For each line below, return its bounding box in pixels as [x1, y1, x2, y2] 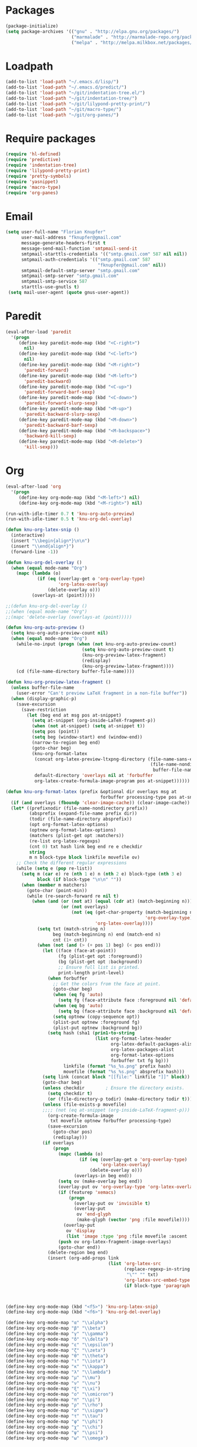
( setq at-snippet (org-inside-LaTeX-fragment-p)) [31, 718, 156, 724]
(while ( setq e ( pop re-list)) [16, 865, 93, 871]
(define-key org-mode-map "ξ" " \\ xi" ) [5, 1386, 101, 1392]
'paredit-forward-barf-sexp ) [24, 389, 95, 396]
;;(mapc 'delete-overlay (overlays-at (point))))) [5, 614, 132, 620]
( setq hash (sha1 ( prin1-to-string [47, 1030, 135, 1036]
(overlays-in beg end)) [74, 1173, 132, 1179]
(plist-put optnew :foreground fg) [52, 1019, 141, 1025]
